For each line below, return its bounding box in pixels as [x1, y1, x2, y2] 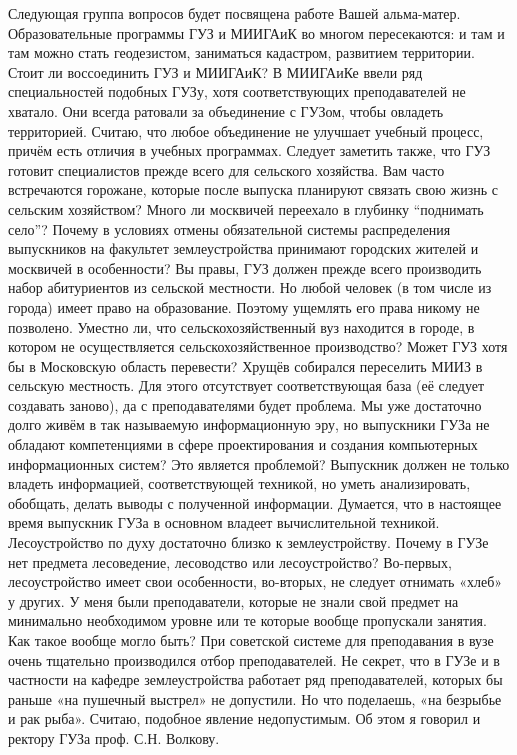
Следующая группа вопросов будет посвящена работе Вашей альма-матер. [8, 3, 461, 23]
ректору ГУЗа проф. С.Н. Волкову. [8, 727, 220, 748]
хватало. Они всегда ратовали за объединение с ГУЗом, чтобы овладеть [8, 100, 444, 121]
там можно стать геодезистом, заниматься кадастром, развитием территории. [8, 42, 475, 63]
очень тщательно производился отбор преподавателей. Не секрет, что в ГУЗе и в [8, 649, 500, 670]
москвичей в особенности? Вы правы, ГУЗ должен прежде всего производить [8, 257, 482, 278]
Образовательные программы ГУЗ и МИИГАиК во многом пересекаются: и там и [8, 22, 505, 43]
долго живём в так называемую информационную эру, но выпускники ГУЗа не [8, 414, 490, 435]
